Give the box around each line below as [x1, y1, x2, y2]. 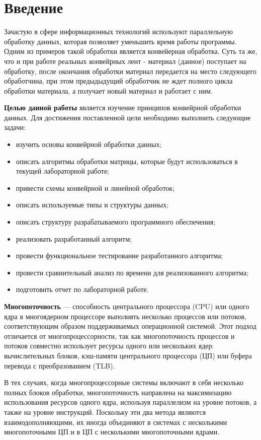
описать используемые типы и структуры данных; [16, 199, 168, 210]
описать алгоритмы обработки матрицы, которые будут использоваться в [16, 156, 238, 166]
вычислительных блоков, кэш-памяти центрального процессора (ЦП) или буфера [4, 350, 252, 360]
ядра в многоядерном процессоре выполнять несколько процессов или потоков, [4, 311, 246, 321]
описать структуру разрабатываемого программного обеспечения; [16, 216, 216, 227]
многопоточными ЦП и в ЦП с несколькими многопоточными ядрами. [4, 426, 220, 437]
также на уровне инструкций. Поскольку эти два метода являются [4, 406, 206, 417]
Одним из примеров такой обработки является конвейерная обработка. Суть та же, [4, 46, 257, 56]
